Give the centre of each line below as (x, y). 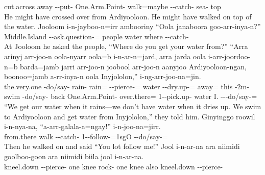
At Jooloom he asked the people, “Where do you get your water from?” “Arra (126, 46)
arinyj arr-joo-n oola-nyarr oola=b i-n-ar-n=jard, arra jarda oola (105, 56)
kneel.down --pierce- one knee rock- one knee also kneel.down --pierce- (114, 166)
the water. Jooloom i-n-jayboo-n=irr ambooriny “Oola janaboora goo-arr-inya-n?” (132, 26)
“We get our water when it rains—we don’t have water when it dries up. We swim (133, 106)
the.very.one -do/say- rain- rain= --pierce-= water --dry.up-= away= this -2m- (127, 86)
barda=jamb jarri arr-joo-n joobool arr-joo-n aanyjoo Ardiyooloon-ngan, (133, 66)
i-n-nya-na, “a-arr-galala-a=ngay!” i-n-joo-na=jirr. (82, 126)
